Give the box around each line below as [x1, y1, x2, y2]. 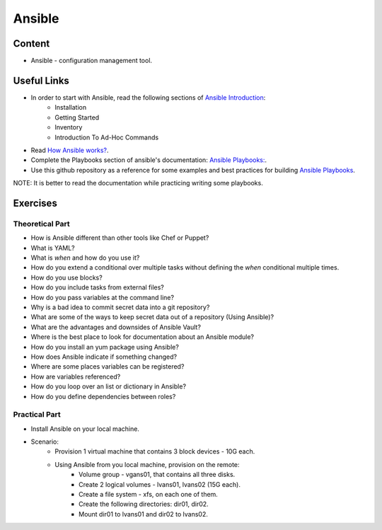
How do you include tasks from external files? [30, 283, 164, 292]
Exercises [13, 197, 58, 209]
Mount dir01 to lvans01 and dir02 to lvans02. [79, 509, 208, 518]
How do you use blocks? [30, 273, 103, 282]
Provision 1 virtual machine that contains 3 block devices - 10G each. [54, 447, 255, 456]
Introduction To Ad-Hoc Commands [54, 133, 159, 142]
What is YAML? [30, 243, 76, 252]
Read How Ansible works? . [30, 146, 109, 154]
